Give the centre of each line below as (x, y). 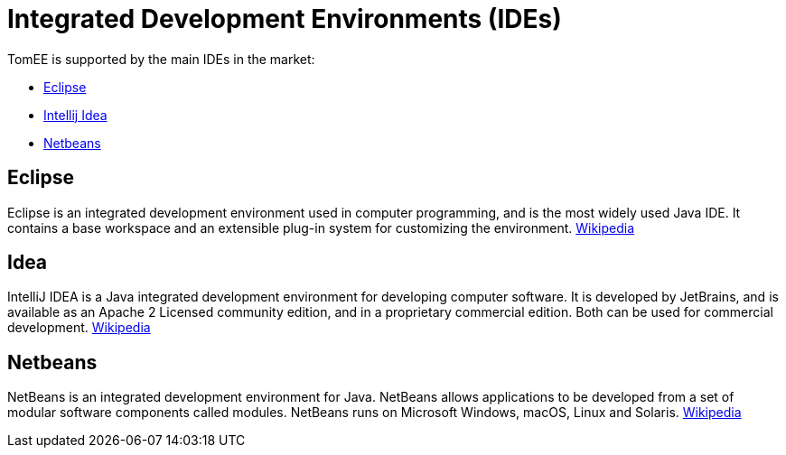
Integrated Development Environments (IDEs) (285, 19)
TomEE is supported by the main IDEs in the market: (161, 59)
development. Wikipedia (79, 328)
